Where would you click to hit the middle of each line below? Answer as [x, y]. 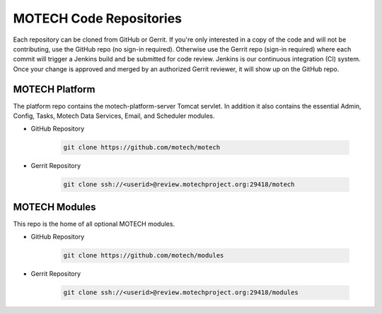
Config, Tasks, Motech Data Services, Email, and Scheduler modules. [114, 116]
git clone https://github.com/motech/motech [142, 147]
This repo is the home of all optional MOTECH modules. [94, 224]
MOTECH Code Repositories [98, 18]
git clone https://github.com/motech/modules [144, 255]
